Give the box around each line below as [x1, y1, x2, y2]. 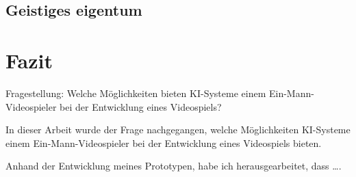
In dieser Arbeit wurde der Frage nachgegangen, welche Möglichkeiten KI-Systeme [5, 122, 351, 137]
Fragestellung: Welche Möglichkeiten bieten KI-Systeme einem [5, 85, 266, 100]
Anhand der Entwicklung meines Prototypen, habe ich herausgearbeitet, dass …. [5, 159, 342, 173]
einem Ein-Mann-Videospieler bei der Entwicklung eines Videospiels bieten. [5, 135, 322, 150]
